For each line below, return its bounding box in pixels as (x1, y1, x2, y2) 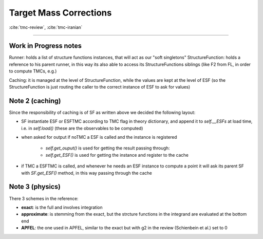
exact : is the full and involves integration (21, 204, 103, 210)
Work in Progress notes (9, 42, 82, 50)
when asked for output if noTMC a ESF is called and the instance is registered (21, 134, 177, 140)
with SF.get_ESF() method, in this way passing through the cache (21, 170, 152, 176)
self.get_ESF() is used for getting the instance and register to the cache (45, 152, 188, 158)
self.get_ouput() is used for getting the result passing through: (45, 145, 170, 151)
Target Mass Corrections (9, 7, 112, 18)
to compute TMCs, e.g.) (9, 68, 57, 74)
